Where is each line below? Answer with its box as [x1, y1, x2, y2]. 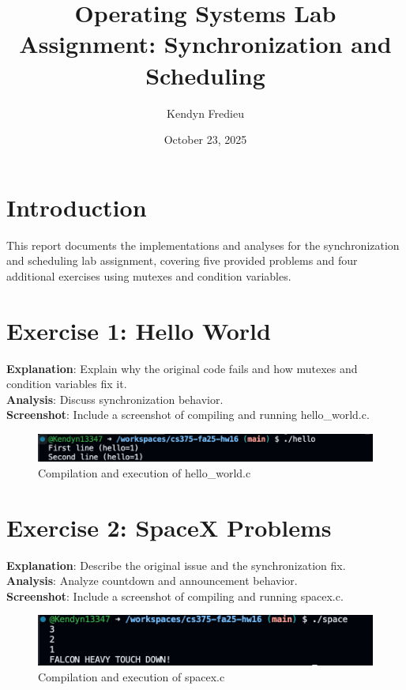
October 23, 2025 [164, 131, 247, 148]
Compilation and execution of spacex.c [38, 668, 225, 684]
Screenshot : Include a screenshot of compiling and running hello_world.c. [6, 406, 370, 423]
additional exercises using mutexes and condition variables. [6, 267, 291, 284]
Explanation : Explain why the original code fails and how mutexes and [6, 360, 358, 376]
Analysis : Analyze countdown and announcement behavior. [6, 572, 298, 589]
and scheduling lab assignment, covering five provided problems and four [6, 252, 358, 269]
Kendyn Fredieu [167, 104, 244, 121]
